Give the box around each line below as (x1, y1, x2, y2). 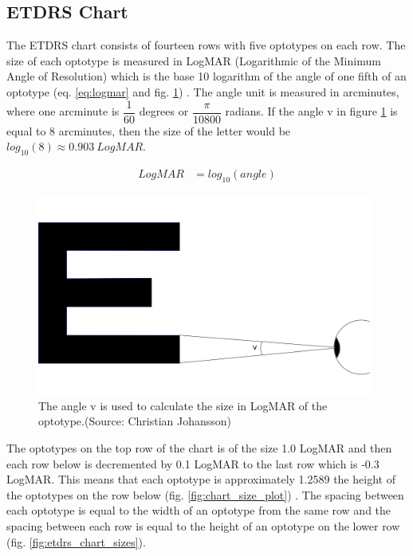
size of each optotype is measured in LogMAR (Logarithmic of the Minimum (6, 52, 381, 69)
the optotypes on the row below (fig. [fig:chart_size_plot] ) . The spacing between (6, 486, 404, 503)
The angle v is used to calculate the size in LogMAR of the (38, 397, 328, 413)
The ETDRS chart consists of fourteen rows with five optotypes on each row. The (6, 37, 406, 53)
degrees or (139, 103, 189, 119)
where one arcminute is (6, 103, 120, 119)
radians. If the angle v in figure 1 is (225, 103, 398, 119)
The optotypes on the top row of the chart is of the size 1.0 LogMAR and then (6, 440, 392, 456)
